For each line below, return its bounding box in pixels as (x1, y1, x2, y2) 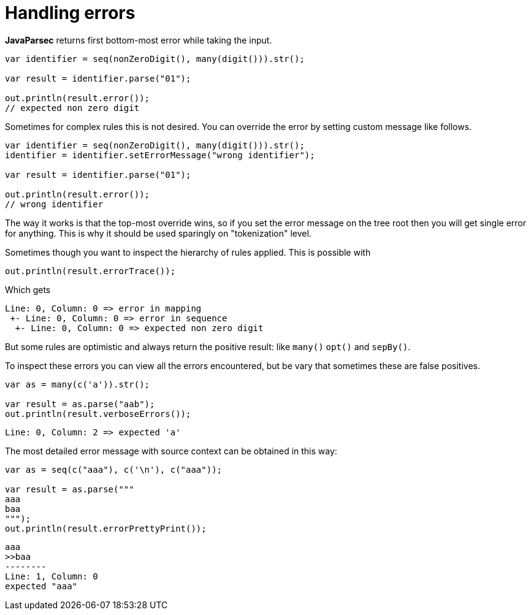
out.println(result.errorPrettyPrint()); (5, 523, 207, 533)
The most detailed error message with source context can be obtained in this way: (5, 445, 337, 456)
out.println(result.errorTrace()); (5, 265, 176, 276)
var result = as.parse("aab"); (5, 399, 155, 409)
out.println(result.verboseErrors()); (5, 408, 191, 419)
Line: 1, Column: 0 (5, 571, 98, 581)
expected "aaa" (5, 581, 78, 591)
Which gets (5, 284, 51, 295)
